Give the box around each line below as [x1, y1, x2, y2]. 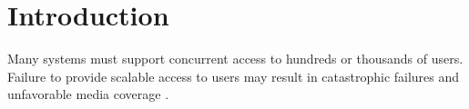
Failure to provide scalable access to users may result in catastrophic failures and [7, 66, 460, 85]
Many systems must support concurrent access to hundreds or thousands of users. [7, 49, 464, 68]
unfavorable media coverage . [7, 84, 169, 104]
